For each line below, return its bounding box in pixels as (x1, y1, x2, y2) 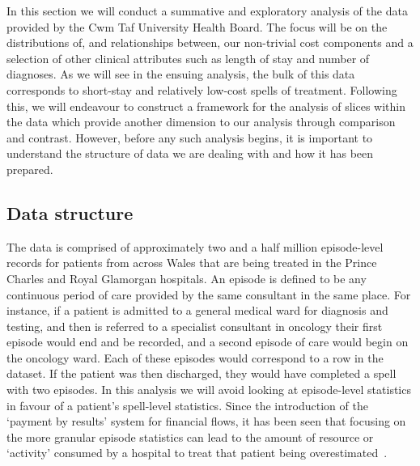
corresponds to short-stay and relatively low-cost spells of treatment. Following (6, 81, 397, 98)
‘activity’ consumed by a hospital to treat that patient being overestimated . (6, 444, 388, 461)
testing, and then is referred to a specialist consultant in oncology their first (6, 317, 383, 334)
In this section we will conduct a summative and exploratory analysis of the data (6, 2, 408, 19)
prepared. (6, 160, 53, 177)
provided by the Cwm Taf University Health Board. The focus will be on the (6, 18, 388, 35)
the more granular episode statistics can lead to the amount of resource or (6, 428, 374, 445)
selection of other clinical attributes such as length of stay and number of (6, 49, 370, 66)
